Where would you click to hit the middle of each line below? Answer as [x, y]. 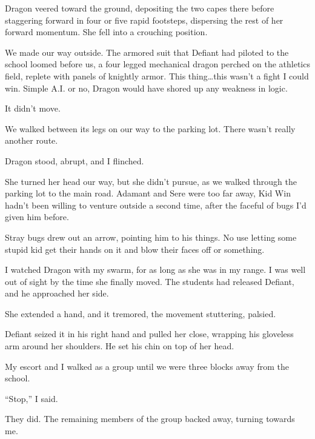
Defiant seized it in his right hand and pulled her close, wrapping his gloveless [149, 334]
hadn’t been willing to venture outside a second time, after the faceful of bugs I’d [156, 205]
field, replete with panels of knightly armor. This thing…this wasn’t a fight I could [157, 75]
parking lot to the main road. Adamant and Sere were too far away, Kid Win [148, 193]
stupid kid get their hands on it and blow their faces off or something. [135, 249]
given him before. [37, 217]
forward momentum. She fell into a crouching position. [106, 32]
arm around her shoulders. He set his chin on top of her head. [120, 346]
